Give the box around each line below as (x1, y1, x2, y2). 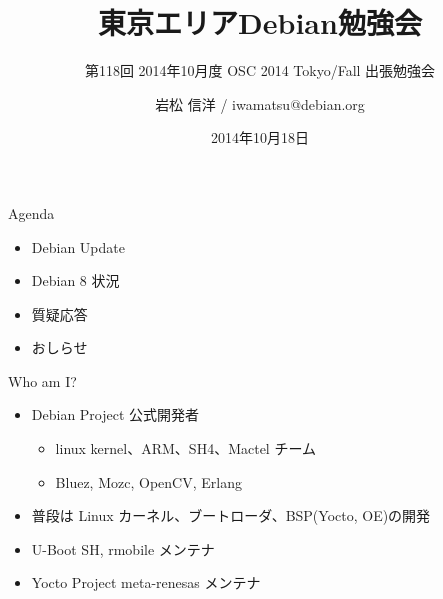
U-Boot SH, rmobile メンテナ (31, 538, 215, 559)
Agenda (8, 202, 55, 223)
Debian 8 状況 (31, 270, 120, 291)
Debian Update (31, 236, 125, 257)
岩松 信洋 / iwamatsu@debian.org (155, 93, 365, 114)
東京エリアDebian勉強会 (98, 2, 422, 43)
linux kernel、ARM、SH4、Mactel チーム (55, 438, 316, 459)
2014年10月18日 (211, 127, 309, 148)
